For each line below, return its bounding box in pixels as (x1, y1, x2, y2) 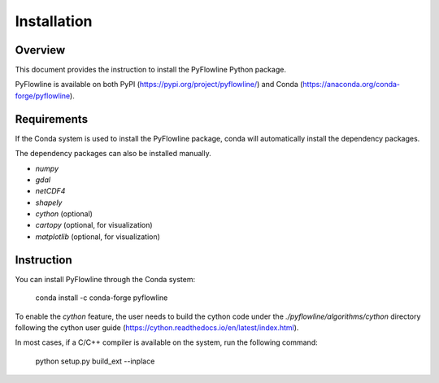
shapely (35, 198, 63, 207)
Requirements (15, 112, 89, 126)
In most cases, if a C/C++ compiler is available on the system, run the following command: (15, 337, 318, 347)
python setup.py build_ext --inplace (35, 356, 155, 366)
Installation (15, 12, 93, 30)
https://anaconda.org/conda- (302, 80, 401, 89)
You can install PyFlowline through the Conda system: (15, 274, 195, 284)
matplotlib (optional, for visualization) (35, 232, 160, 242)
